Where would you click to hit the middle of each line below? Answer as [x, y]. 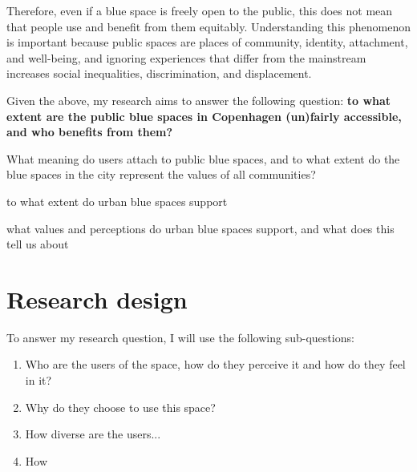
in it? [38, 380]
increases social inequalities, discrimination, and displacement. [159, 73]
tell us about [38, 244]
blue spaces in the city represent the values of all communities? [161, 174]
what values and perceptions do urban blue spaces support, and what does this [200, 228]
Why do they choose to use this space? [120, 407]
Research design [97, 299]
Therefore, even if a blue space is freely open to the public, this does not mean [200, 10]
